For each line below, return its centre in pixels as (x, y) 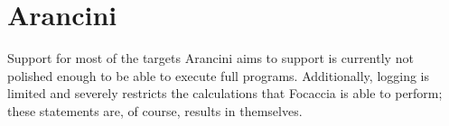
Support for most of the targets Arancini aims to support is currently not (210, 58)
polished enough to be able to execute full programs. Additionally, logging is (219, 75)
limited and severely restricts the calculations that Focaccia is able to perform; (225, 93)
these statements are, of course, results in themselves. (155, 110)
